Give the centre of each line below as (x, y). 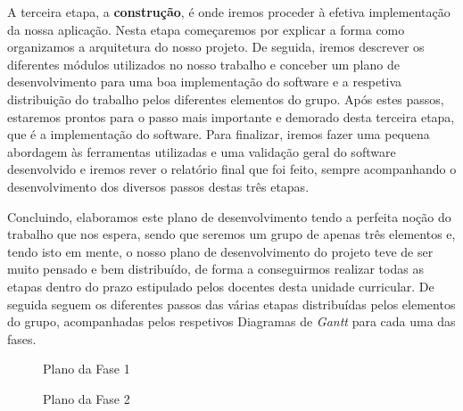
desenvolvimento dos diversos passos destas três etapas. (158, 186)
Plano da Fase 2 (87, 398)
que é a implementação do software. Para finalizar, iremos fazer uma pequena (219, 134)
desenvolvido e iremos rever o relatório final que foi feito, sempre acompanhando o (232, 169)
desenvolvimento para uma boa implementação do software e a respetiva (205, 82)
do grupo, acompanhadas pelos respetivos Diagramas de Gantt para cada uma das (231, 321)
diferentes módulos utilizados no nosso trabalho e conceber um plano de (203, 64)
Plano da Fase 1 (87, 369)
